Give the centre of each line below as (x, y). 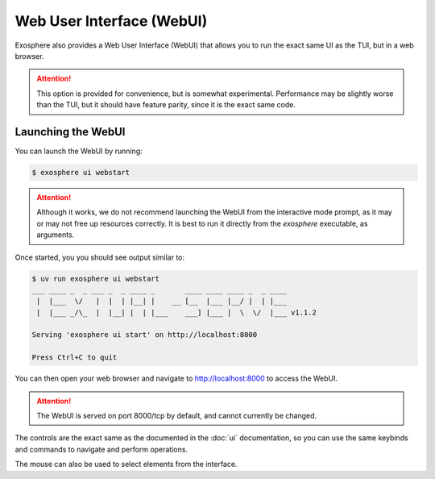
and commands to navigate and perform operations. (101, 449)
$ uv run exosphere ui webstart (96, 279)
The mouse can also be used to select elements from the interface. (126, 464)
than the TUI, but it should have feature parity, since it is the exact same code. (166, 105)
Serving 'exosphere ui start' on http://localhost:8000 (145, 335)
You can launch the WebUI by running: (79, 151)
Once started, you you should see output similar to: (100, 257)
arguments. (56, 235)
